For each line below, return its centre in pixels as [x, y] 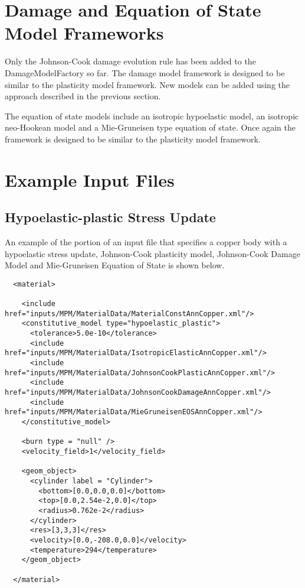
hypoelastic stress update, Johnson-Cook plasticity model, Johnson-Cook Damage [152, 253]
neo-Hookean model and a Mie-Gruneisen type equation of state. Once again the [150, 127]
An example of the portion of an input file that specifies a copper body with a [146, 242]
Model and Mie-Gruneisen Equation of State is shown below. [115, 265]
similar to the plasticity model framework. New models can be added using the [147, 84]
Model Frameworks [84, 33]
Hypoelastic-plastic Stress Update [110, 217]
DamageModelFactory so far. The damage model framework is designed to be [145, 72]
